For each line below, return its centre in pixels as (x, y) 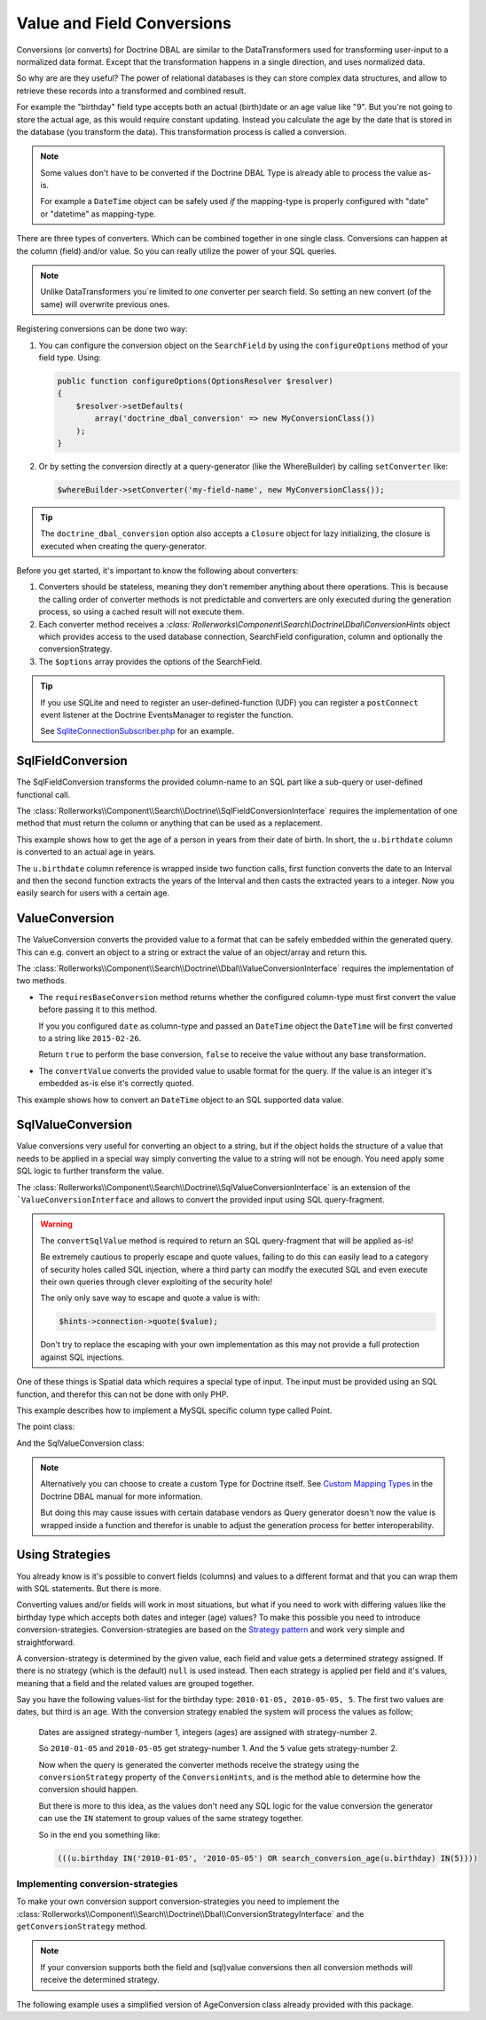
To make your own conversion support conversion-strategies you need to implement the (178, 1902)
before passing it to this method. (98, 1010)
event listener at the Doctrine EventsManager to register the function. (167, 714)
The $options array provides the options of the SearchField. (150, 661)
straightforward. (46, 1642)
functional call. (43, 794)
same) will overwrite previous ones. (105, 304)
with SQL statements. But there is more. (89, 1588)
